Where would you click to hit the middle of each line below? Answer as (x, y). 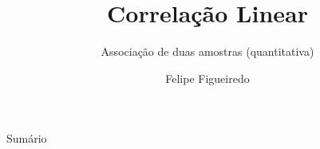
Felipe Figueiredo (207, 78)
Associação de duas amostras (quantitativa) (207, 51)
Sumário (27, 138)
